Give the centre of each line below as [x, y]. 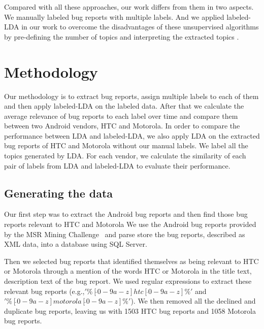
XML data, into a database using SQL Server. [76, 244]
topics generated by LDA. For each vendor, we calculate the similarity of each [125, 156]
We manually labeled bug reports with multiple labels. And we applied [114, 17]
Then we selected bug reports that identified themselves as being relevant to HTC [131, 261]
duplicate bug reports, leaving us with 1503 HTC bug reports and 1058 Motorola [130, 310]
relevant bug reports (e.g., [44, 291]
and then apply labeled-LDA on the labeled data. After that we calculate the [124, 106]
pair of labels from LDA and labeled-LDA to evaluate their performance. [117, 165]
